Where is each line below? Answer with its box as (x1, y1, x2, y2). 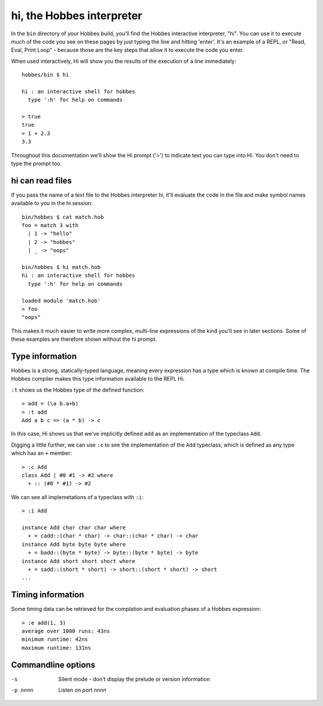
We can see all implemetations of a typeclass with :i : (11, 493, 144, 500)
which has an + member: (11, 450, 72, 457)
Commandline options (11, 659, 96, 670)
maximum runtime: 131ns (22, 644, 92, 651)
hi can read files (11, 175, 72, 185)
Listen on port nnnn (58, 686, 107, 693)
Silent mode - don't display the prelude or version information (58, 676, 211, 683)
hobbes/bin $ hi (22, 72, 69, 78)
